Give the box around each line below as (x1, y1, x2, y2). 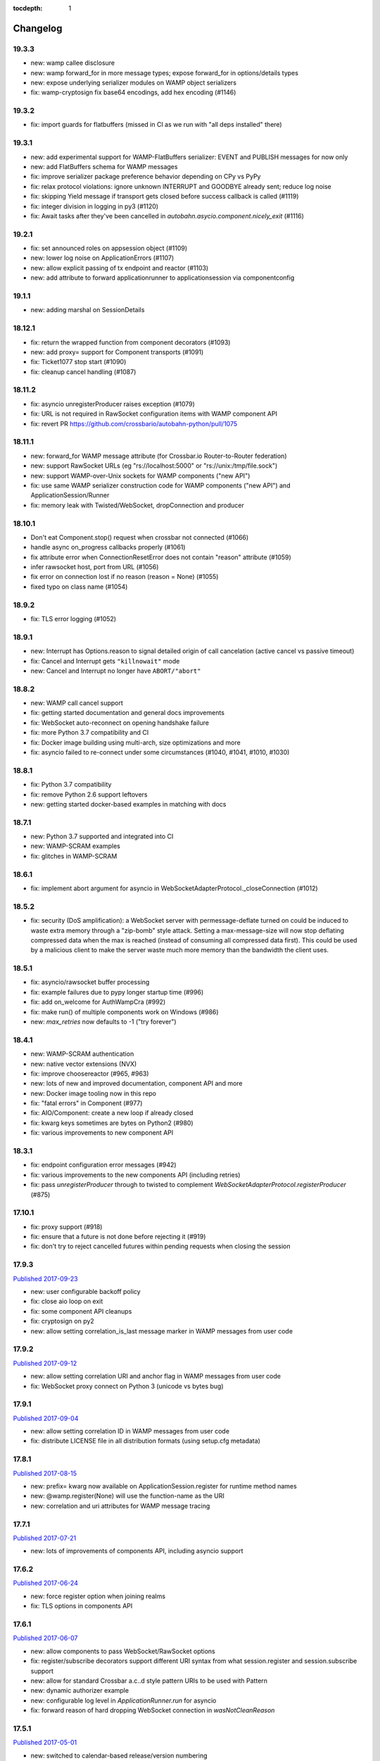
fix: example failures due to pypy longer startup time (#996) (30, 988, 204, 996)
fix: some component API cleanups (30, 1307, 132, 1315)
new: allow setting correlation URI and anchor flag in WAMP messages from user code (30, 1372, 281, 1381)
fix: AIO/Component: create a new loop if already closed (30, 1109, 194, 1117)
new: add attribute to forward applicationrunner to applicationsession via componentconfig (30, 273, 295, 282)
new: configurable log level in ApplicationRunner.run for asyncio (30, 1696, 217, 1705)
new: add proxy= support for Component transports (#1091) (30, 347, 204, 356)
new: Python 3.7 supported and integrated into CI (30, 832, 174, 841)
